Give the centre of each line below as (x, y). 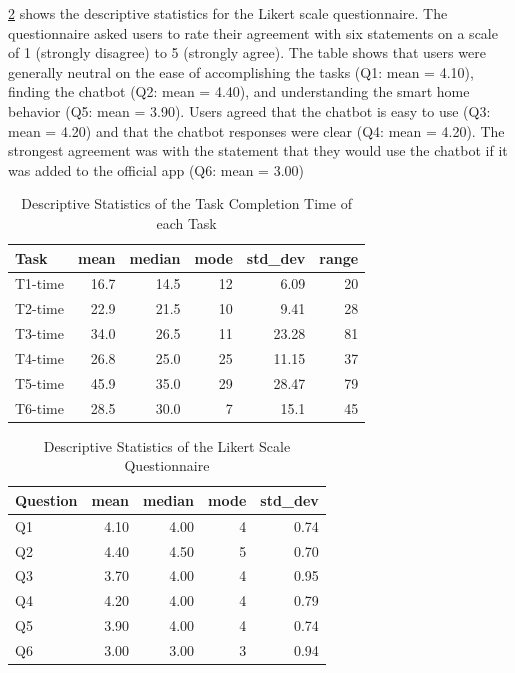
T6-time (39, 407)
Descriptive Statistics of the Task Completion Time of (186, 203)
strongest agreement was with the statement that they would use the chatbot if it (258, 150)
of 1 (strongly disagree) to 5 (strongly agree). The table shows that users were (247, 52)
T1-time (39, 283)
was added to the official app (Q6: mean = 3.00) (156, 169)
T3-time (39, 333)
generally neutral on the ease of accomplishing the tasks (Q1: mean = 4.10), (241, 71)
